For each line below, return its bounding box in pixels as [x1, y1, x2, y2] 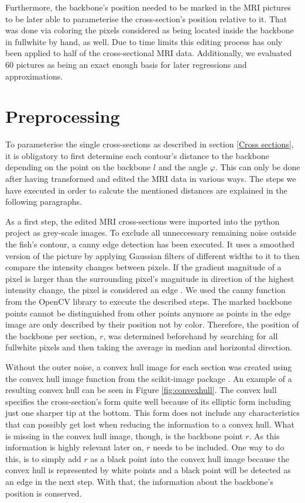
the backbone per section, [5, 329, 97, 342]
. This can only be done [215, 161, 300, 173]
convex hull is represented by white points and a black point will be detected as [5, 464, 291, 476]
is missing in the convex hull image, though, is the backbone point [5, 429, 243, 442]
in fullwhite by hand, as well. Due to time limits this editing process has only [5, 35, 283, 47]
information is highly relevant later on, [5, 441, 144, 453]
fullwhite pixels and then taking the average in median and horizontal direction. [5, 341, 292, 353]
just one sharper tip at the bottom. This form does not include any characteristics [5, 406, 300, 419]
